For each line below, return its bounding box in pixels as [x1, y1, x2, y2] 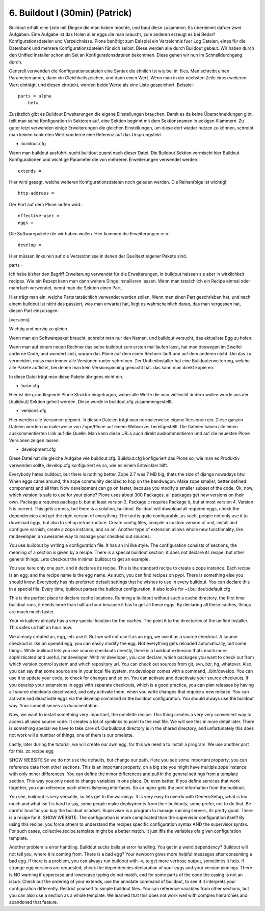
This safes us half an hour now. [9, 625, 72, 630]
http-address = [18, 190, 54, 196]
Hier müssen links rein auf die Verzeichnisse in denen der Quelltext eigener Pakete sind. [9, 253, 187, 259]
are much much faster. [9, 608, 55, 615]
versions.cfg [21, 408, 47, 413]
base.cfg [21, 382, 39, 388]
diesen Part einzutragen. [9, 308, 59, 314]
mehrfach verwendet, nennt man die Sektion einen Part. [9, 285, 122, 291]
